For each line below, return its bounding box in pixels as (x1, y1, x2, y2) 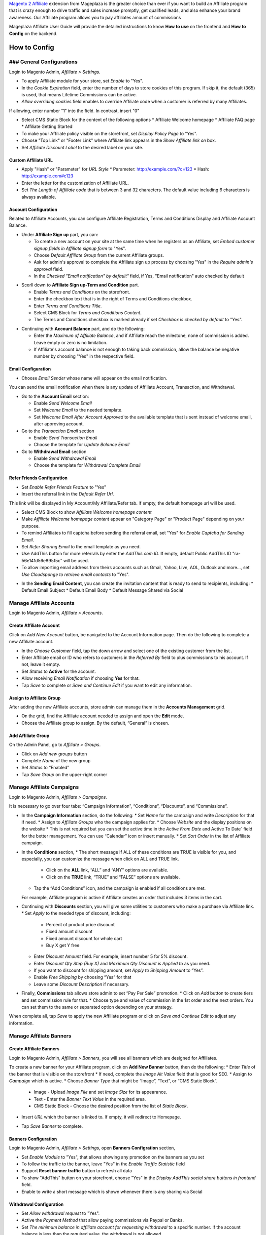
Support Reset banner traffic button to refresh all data (21, 1168, 133, 1174)
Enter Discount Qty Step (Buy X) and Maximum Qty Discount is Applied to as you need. (33, 960, 210, 966)
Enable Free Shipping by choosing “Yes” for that (33, 974, 132, 980)
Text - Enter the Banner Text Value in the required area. (33, 1096, 146, 1102)
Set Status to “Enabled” (21, 765, 69, 771)
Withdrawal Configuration (9, 1201, 64, 1207)
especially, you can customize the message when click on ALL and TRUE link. (21, 856, 179, 862)
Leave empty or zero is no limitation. (33, 339, 108, 345)
